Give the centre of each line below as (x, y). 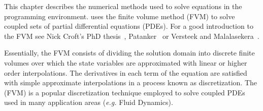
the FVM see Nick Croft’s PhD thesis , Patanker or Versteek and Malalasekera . (132, 36)
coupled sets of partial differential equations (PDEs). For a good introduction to (129, 26)
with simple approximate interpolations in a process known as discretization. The (131, 82)
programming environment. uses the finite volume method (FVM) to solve (120, 16)
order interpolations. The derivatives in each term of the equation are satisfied (126, 72)
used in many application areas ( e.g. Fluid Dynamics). (89, 102)
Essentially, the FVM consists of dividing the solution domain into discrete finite (129, 53)
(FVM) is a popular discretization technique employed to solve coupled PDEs (125, 92)
